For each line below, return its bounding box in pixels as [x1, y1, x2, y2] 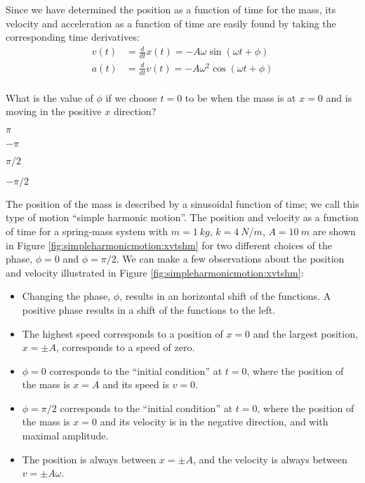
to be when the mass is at [185, 90, 296, 105]
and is [326, 90, 352, 105]
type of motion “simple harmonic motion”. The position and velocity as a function [6, 210, 359, 225]
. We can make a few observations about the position [116, 251, 345, 266]
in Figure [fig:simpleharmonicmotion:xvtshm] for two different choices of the [6, 237, 332, 252]
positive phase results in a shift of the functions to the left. [22, 302, 276, 317]
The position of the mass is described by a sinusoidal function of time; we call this [6, 196, 359, 211]
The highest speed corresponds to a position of [22, 326, 223, 340]
